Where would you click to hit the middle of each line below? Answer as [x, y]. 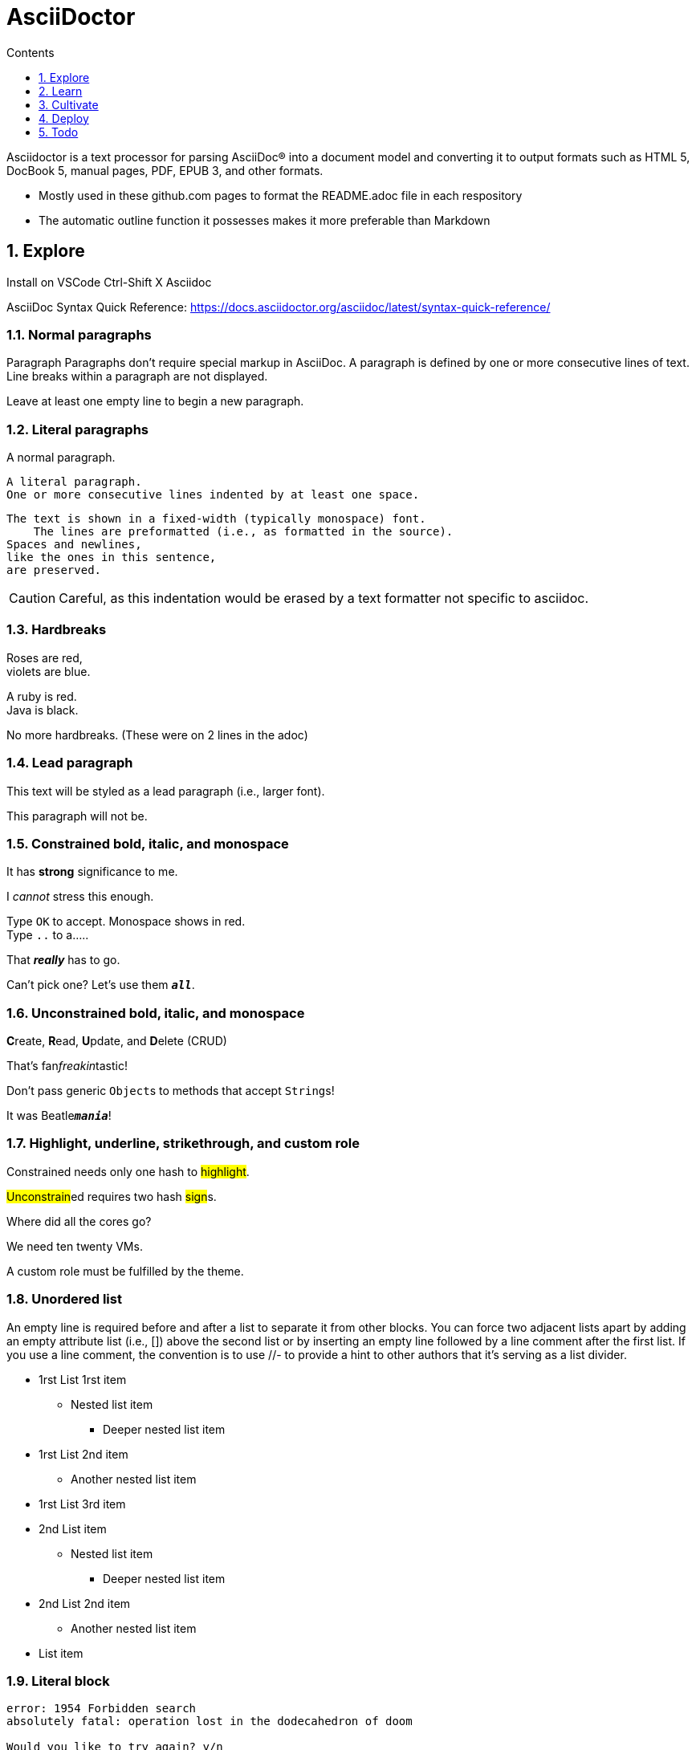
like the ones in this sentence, [112, 558]
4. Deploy [64, 118]
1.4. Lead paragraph [70, 763]
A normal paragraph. [61, 458]
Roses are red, [45, 657]
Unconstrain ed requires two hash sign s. [112, 1196]
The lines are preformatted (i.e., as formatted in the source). [243, 532]
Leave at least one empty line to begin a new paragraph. [155, 401]
